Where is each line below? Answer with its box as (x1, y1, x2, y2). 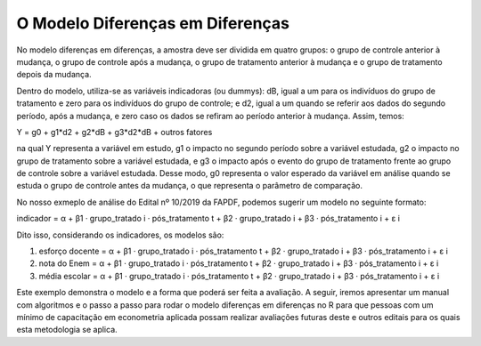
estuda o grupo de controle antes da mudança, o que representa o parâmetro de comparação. (16, 181, 363, 191)
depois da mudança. (16, 69, 93, 80)
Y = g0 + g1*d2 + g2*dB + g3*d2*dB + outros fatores (16, 126, 213, 137)
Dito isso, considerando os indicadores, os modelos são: (16, 229, 224, 240)
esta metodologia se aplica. (16, 325, 118, 335)
